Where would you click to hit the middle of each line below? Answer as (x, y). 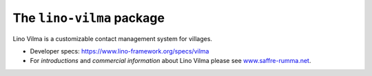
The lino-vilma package (89, 18)
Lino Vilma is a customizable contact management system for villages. (113, 38)
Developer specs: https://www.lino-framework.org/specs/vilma (120, 51)
